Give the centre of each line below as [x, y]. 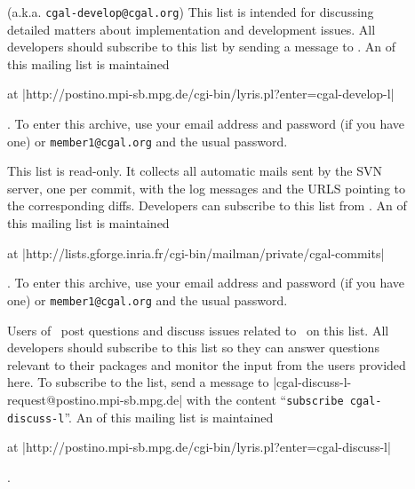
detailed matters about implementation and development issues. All [192, 29]
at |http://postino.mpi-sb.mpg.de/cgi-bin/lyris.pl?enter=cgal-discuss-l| [199, 447]
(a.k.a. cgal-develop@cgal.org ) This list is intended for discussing [191, 12]
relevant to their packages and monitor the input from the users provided [207, 364]
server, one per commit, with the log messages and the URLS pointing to [206, 188]
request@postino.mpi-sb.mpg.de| [95, 399]
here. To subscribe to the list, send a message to [138, 382]
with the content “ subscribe [265, 399]
